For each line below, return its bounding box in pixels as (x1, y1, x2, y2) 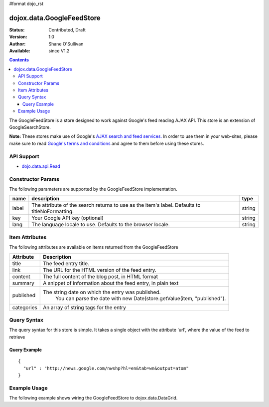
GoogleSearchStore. (9, 124, 51, 130)
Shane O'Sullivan (48, 40, 84, 47)
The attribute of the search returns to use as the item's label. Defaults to (31, 202, 201, 209)
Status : (9, 26, 25, 32)
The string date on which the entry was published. (43, 289, 161, 296)
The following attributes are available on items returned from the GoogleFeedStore (9, 244, 179, 250)
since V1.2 (48, 48, 70, 54)
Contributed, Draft (48, 26, 86, 32)
